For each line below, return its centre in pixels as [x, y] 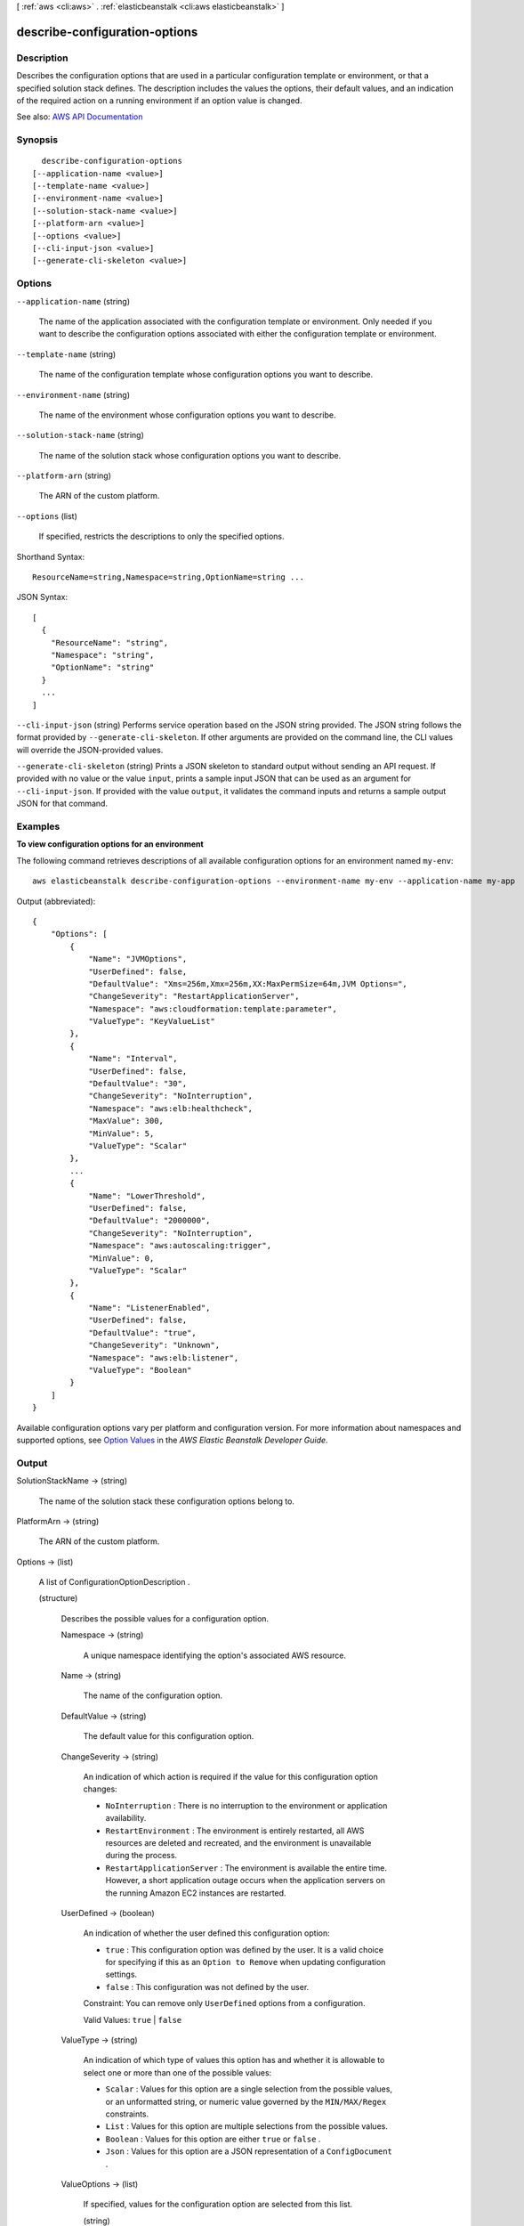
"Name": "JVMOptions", [138, 959]
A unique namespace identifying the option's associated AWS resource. [215, 1655]
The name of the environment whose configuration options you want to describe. [187, 415]
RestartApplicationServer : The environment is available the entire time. [246, 1868]
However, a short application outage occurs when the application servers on [246, 1881]
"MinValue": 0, [121, 1258]
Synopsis [37, 140]
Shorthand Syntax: [50, 556]
